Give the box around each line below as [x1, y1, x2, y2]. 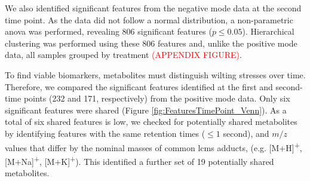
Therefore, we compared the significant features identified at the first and [5, 80, 273, 93]
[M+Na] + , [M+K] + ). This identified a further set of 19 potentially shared [5, 153, 274, 167]
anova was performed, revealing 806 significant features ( [5, 25, 212, 38]
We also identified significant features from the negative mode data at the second [5, 2, 302, 14]
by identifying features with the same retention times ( [5, 127, 205, 139]
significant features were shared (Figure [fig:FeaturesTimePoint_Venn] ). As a [5, 103, 287, 116]
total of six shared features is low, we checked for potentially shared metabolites [5, 115, 297, 128]
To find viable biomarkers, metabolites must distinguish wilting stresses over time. [5, 68, 306, 81]
